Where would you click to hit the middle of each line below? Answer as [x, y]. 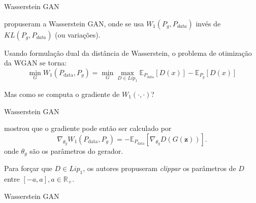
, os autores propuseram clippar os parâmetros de [159, 168]
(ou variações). [78, 34]
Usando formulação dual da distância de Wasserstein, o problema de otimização [128, 53]
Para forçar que [28, 168]
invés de [208, 23]
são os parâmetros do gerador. [76, 150]
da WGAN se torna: [36, 63]
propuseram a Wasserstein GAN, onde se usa [74, 23]
